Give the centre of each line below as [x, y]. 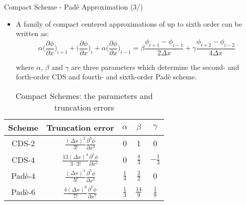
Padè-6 [23, 192]
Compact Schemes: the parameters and [84, 95]
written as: [32, 33]
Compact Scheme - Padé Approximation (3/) [73, 7]
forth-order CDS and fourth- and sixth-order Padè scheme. [106, 77]
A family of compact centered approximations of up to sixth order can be [129, 23]
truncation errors [84, 107]
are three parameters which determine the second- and [155, 67]
